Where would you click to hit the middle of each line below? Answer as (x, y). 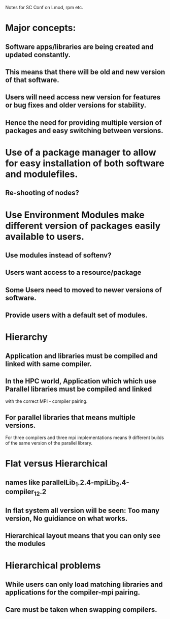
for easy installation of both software (85, 163)
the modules (25, 544)
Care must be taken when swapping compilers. (81, 610)
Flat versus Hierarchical (57, 464)
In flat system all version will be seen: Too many (82, 510)
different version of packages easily (83, 226)
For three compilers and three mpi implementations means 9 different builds (84, 437)
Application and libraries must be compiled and (82, 356)
